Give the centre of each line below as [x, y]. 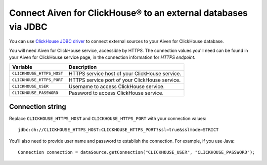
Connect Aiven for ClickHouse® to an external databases [129, 13]
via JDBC [28, 27]
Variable [22, 67]
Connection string [38, 106]
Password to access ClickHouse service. [116, 93]
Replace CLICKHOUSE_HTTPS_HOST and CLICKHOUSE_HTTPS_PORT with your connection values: [108, 119]
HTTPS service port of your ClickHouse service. [125, 80]
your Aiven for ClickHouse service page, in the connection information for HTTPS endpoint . [102, 57]
